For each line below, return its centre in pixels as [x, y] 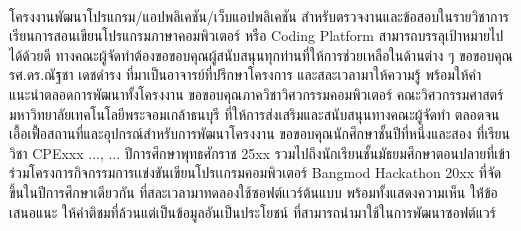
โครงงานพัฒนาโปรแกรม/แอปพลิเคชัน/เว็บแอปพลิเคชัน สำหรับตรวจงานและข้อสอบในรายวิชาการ [259, 15]
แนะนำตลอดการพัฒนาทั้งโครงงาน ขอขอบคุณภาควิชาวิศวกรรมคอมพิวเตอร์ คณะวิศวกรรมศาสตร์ [256, 93]
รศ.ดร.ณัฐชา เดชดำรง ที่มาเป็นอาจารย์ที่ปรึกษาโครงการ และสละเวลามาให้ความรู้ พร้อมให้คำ [245, 74]
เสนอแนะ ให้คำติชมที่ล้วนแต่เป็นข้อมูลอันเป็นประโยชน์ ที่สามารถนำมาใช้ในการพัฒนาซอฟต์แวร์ [252, 211]
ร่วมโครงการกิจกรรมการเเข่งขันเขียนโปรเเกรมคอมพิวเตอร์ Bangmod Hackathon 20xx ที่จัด [255, 172]
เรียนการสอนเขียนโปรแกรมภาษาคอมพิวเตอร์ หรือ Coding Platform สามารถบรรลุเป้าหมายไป [256, 35]
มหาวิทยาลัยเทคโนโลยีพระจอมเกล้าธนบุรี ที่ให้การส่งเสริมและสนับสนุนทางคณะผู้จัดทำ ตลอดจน [254, 113]
